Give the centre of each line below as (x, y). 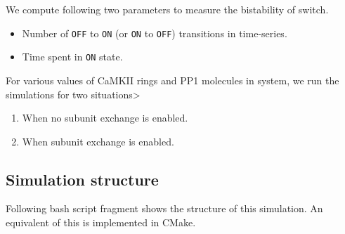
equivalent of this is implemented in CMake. (101, 222)
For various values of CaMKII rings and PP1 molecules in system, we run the (172, 80)
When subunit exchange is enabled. (98, 141)
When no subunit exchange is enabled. (105, 118)
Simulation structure (82, 179)
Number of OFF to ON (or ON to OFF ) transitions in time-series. (155, 33)
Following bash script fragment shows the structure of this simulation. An (164, 208)
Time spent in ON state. (72, 57)
